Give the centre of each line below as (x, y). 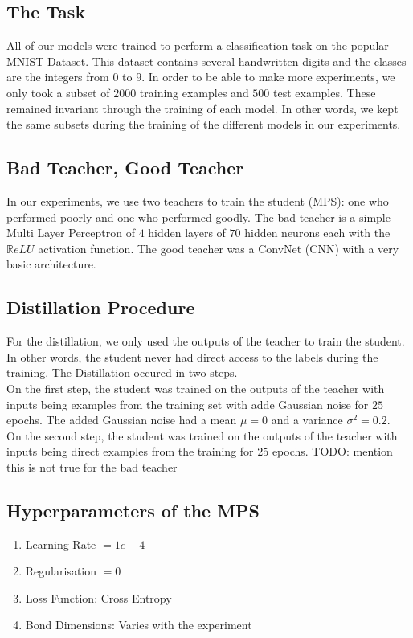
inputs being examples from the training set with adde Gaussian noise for (188, 404)
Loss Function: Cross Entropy (98, 597)
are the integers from (58, 77)
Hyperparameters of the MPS (133, 510)
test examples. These (325, 92)
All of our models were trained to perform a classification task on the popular (198, 45)
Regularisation (61, 571)
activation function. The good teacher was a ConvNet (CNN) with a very (219, 248)
